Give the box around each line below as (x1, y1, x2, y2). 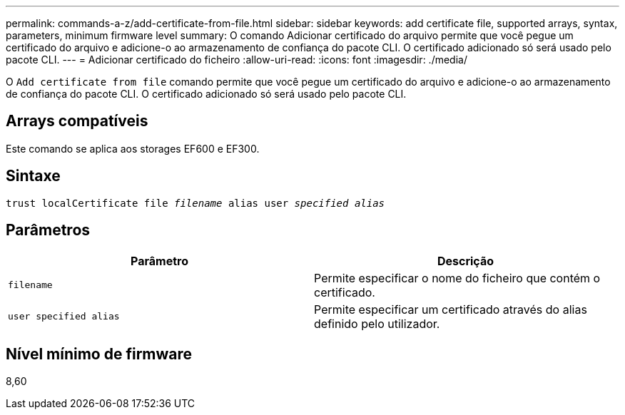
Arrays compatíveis (6, 112, 148, 130)
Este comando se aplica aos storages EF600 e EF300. (6, 142, 260, 155)
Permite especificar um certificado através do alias (314, 302, 587, 317)
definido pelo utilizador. (314, 316, 440, 331)
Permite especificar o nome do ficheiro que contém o (314, 270, 601, 285)
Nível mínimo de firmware (6, 344, 193, 363)
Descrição (437, 253, 494, 268)
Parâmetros (6, 221, 91, 240)
